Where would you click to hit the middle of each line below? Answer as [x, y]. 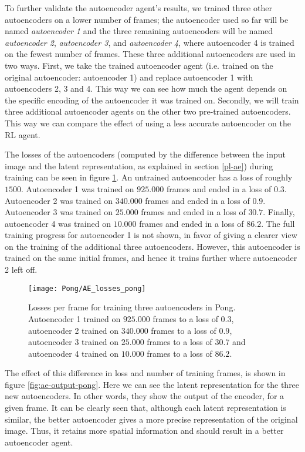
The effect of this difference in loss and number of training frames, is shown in [145, 373]
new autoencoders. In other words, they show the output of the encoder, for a [145, 396]
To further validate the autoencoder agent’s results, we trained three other [138, 8]
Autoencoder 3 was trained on [59, 212]
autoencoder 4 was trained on [58, 223]
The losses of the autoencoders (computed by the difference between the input [145, 154]
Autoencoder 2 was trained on [59, 200]
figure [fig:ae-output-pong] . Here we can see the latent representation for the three [152, 384]
